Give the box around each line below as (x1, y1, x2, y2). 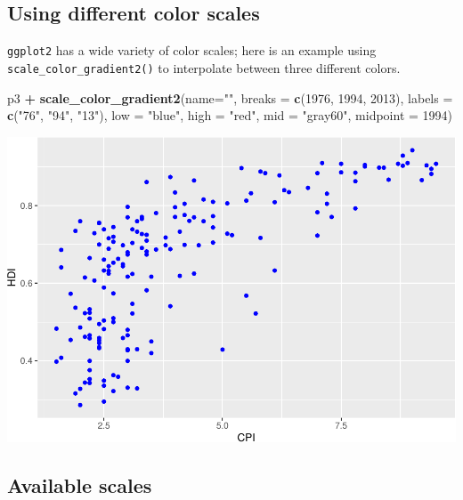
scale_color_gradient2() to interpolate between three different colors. (7, 58, 401, 77)
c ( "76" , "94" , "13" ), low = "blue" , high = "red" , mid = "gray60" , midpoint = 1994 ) (7, 106, 453, 125)
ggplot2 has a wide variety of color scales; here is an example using (7, 41, 377, 60)
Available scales (7, 471, 152, 498)
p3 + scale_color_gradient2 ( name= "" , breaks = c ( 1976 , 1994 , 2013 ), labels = (7, 88, 453, 107)
